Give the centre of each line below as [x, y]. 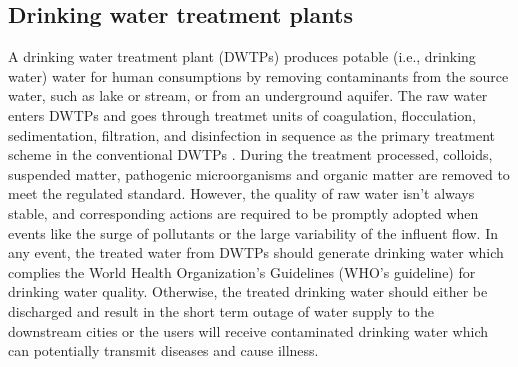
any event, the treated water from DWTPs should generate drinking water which [256, 252]
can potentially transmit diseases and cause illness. [163, 350]
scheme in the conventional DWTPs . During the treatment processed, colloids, [250, 154]
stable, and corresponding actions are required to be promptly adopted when [243, 212]
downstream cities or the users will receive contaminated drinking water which [248, 330]
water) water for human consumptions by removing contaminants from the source [258, 75]
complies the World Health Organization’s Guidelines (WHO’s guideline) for [242, 271]
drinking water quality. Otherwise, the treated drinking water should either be [248, 291]
